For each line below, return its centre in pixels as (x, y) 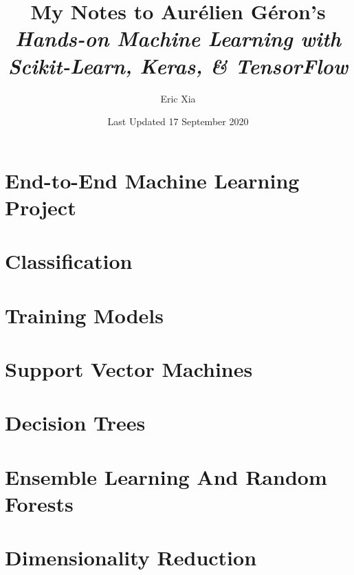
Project (41, 207)
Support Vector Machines (129, 369)
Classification (69, 261)
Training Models (84, 315)
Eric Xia (178, 98)
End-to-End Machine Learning (152, 180)
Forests (39, 503)
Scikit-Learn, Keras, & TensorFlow (178, 65)
